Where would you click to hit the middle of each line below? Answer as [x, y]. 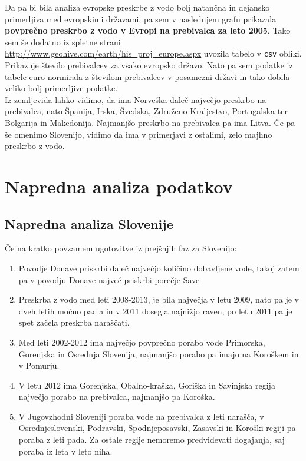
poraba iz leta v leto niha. [65, 451]
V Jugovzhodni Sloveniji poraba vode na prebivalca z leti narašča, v [141, 416]
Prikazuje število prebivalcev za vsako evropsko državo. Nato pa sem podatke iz [149, 65]
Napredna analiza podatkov [119, 186]
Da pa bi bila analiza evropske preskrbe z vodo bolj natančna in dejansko [137, 7]
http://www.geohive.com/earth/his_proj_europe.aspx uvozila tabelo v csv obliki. [153, 53]
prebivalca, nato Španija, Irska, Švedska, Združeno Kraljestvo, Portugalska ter [146, 111]
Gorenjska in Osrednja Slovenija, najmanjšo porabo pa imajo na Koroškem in [159, 354]
